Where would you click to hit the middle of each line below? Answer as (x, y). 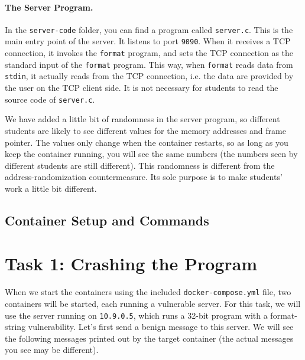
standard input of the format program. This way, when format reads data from (149, 64)
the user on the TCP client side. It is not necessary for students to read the (142, 88)
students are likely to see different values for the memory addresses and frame (145, 130)
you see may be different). (52, 350)
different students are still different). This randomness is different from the (140, 165)
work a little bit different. (51, 188)
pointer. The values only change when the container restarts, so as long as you (147, 142)
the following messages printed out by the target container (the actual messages (149, 338)
